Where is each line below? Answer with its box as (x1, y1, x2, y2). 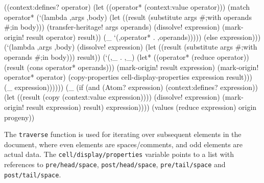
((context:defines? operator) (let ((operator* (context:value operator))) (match (4, 2, 250, 12)
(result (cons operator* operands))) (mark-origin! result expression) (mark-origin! (4, 61, 259, 72)
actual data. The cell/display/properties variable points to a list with (4, 149, 234, 159)
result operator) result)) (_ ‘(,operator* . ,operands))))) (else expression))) (26, 31, 261, 42)
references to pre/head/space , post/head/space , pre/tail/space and (4, 159, 226, 170)
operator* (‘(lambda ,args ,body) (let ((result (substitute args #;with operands (4, 11, 252, 22)
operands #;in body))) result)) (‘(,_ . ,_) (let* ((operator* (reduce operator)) (4, 51, 249, 62)
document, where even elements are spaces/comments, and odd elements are (4, 139, 243, 149)
